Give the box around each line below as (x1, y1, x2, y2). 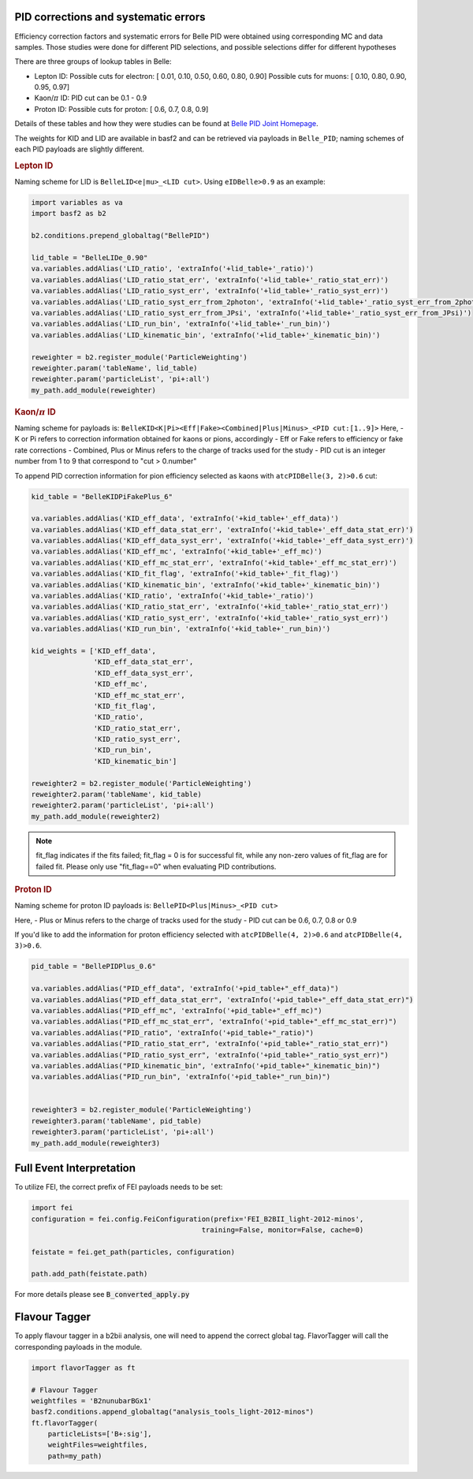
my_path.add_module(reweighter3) (31, 1138, 161, 1147)
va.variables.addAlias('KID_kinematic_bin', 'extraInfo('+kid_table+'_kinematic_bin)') (31, 580, 381, 589)
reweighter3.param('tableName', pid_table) (31, 1116, 203, 1125)
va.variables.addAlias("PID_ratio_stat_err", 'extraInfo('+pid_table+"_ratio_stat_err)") (31, 1039, 389, 1049)
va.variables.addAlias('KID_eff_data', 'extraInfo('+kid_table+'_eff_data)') (31, 514, 339, 523)
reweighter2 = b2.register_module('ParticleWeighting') (31, 779, 252, 788)
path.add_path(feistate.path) (31, 1269, 148, 1279)
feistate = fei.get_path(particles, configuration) (31, 1247, 236, 1257)
